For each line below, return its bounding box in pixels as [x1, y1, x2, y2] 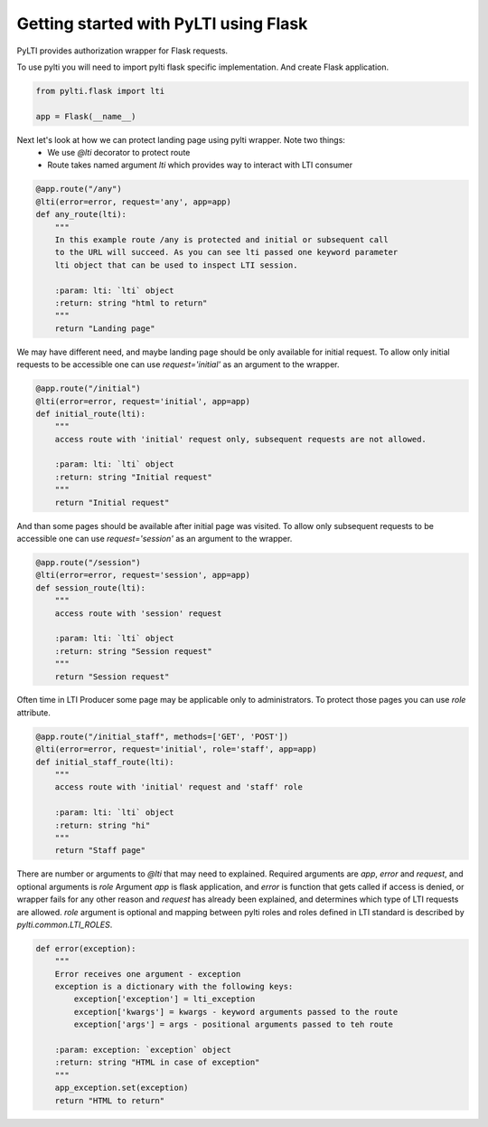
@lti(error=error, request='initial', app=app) [35, 396, 250, 406]
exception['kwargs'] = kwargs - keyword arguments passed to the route [73, 1007, 399, 1017]
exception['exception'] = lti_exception [73, 994, 256, 1004]
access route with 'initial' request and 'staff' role [54, 782, 303, 792]
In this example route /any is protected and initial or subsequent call [54, 235, 389, 245]
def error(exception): [35, 943, 136, 953]
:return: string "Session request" [54, 646, 212, 656]
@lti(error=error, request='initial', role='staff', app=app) [35, 744, 317, 754]
